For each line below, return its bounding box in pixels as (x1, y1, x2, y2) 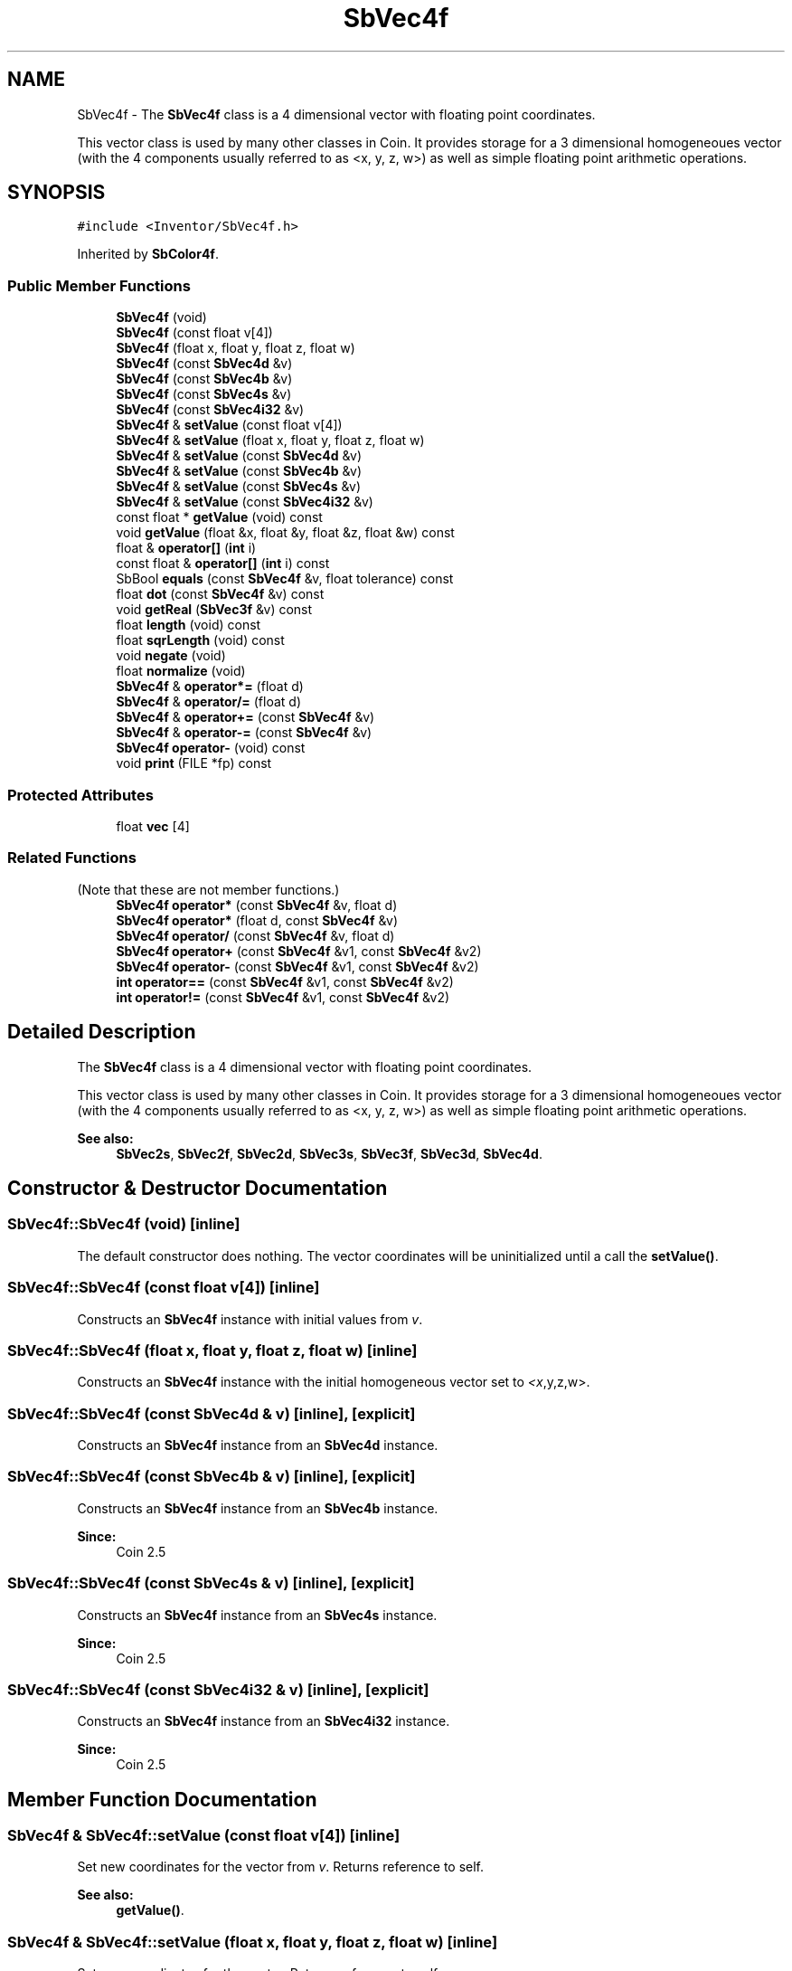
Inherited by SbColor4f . (77, 246, 219, 262)
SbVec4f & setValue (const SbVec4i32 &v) (116, 494, 373, 510)
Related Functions (7, 848, 137, 867)
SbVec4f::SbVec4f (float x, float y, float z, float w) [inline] (7, 1341, 418, 1360)
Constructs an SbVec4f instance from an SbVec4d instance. (77, 1437, 438, 1453)
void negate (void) (116, 648, 226, 664)
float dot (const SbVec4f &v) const (116, 586, 325, 602)
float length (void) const (116, 617, 261, 633)
